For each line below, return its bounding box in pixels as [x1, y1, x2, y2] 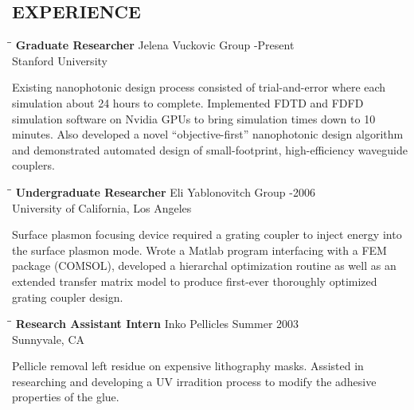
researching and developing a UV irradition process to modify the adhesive [12, 373, 377, 389]
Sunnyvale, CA [12, 330, 85, 347]
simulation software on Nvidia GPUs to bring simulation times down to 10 [12, 110, 376, 127]
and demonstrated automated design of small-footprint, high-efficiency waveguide [12, 141, 408, 158]
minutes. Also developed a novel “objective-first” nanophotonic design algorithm [12, 126, 404, 143]
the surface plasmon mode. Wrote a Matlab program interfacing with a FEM [12, 241, 387, 258]
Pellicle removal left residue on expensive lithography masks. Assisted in [12, 357, 364, 374]
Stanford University [12, 52, 107, 68]
